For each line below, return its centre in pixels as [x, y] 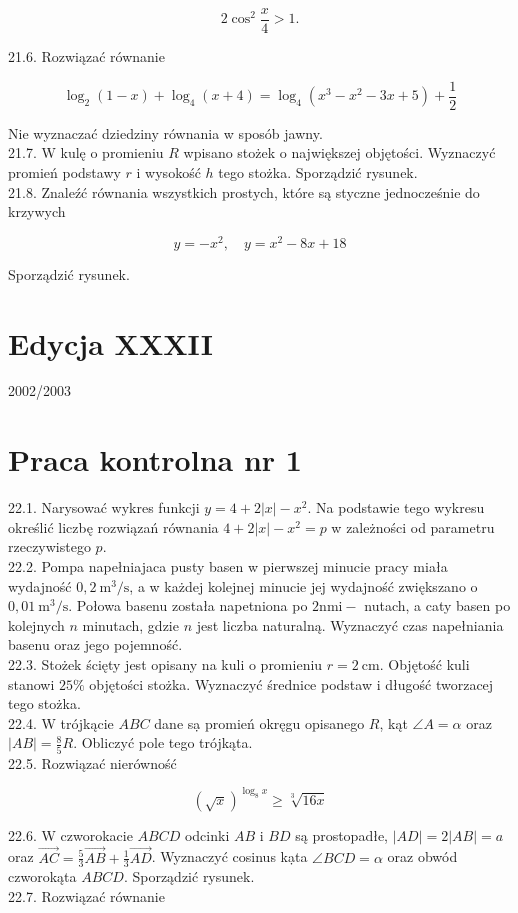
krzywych [37, 211]
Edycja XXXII [110, 342]
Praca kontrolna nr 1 [155, 459]
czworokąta [42, 876]
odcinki [207, 834]
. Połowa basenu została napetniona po [188, 605]
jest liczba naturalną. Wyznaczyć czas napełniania [350, 624]
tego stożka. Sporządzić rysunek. [318, 171]
